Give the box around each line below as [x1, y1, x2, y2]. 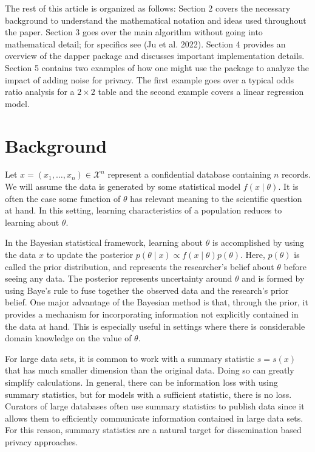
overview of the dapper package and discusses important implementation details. [5, 49, 305, 62]
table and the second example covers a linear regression [98, 85, 304, 98]
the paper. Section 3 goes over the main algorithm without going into [5, 26, 263, 38]
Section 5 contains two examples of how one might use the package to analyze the [5, 61, 310, 74]
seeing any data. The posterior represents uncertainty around [5, 272, 232, 285]
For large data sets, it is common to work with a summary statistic [5, 352, 255, 364]
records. [282, 168, 311, 181]
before [283, 260, 307, 273]
